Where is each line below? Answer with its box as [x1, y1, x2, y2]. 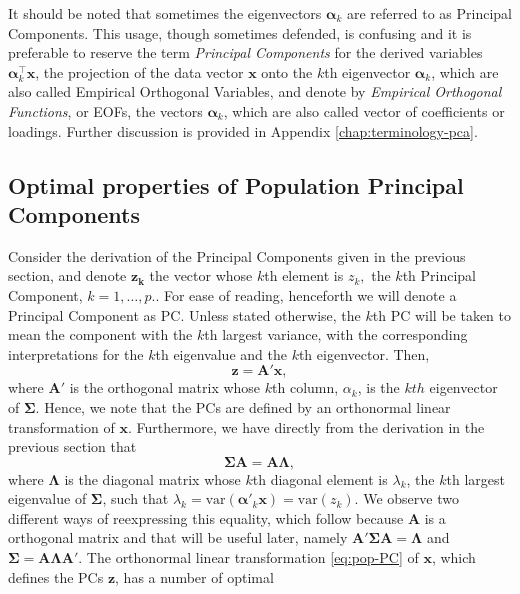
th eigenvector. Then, [298, 343, 430, 364]
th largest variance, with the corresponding [204, 324, 468, 345]
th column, [272, 377, 339, 398]
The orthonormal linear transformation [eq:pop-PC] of [86, 547, 419, 568]
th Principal [402, 265, 477, 286]
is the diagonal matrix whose [64, 468, 241, 489]
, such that [102, 488, 169, 509]
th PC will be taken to [372, 304, 511, 325]
